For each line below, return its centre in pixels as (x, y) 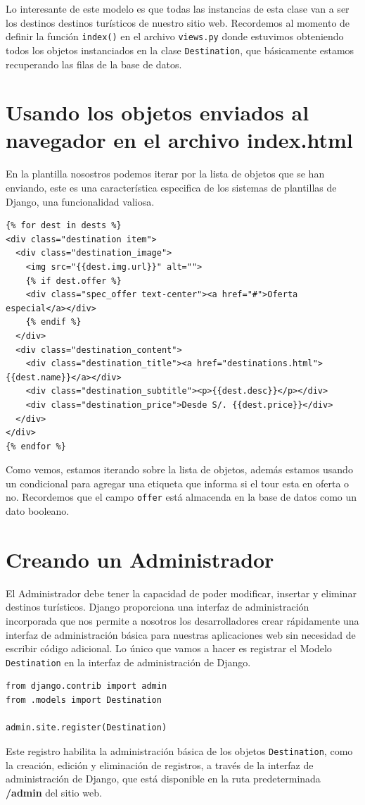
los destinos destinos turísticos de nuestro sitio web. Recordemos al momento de (178, 22)
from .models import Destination (84, 700)
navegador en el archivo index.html (179, 140)
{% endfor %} (36, 446)
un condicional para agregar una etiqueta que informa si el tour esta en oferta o (178, 483)
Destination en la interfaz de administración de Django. (128, 662)
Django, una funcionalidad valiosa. (80, 201)
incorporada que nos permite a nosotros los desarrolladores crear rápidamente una (182, 621)
